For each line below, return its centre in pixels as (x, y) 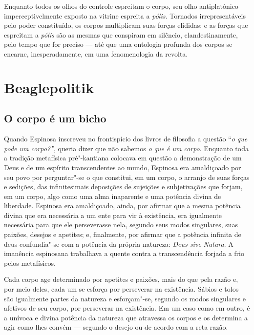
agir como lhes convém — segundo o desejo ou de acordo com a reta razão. (116, 327)
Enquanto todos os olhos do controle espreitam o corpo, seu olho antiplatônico (121, 6)
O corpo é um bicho (55, 118)
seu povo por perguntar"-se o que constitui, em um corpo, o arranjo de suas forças (127, 177)
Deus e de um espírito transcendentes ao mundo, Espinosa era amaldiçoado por (123, 167)
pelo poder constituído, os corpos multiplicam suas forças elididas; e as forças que (126, 25)
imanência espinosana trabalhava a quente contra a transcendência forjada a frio (124, 253)
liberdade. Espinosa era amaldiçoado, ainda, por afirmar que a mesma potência (122, 206)
